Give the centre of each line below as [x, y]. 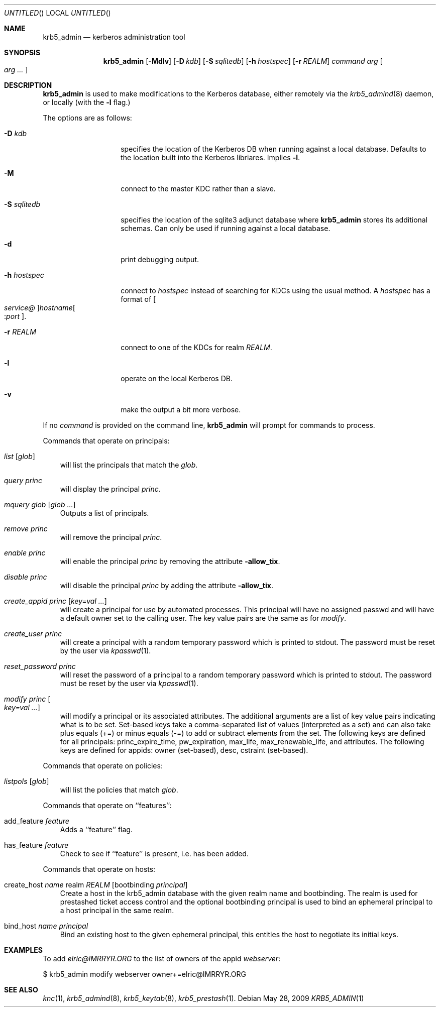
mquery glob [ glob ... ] [40, 504]
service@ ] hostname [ [40, 308]
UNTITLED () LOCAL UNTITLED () [58, 13]
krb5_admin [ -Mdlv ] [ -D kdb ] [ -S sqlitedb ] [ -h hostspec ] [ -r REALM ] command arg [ [243, 61]
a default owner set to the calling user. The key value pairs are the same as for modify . [203, 618]
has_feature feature [36, 845]
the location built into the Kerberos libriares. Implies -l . [210, 157]
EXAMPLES [23, 950]
